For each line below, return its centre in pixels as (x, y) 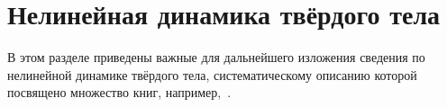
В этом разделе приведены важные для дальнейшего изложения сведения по (216, 57)
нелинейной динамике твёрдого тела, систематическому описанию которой (212, 74)
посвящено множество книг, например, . (119, 92)
